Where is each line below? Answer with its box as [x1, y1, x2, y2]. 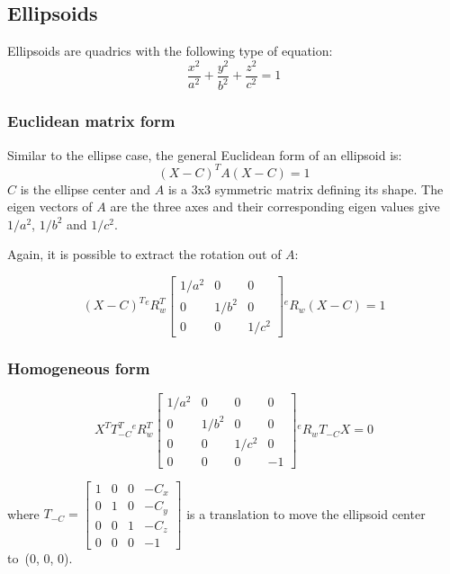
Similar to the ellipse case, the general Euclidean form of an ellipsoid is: [7, 145, 402, 164]
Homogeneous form [7, 356, 150, 379]
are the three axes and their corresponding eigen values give [110, 197, 440, 216]
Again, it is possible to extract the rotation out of [7, 245, 282, 264]
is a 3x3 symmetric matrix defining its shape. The [167, 179, 444, 198]
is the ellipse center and [20, 179, 151, 198]
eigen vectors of [7, 197, 93, 216]
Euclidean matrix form [7, 110, 175, 132]
